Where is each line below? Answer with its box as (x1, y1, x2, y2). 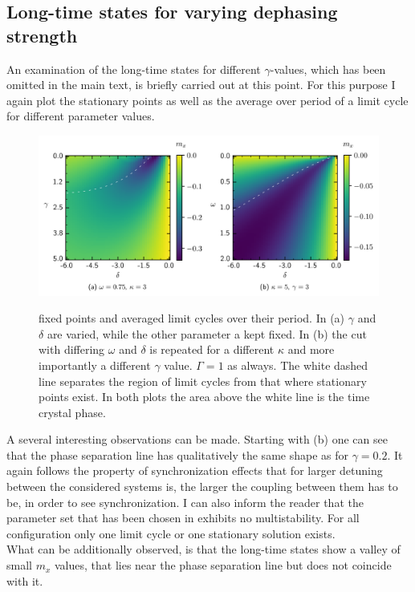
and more (287, 341, 335, 358)
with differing (39, 341, 105, 358)
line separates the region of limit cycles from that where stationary (39, 372, 367, 389)
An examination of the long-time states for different (6, 60, 261, 77)
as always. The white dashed (227, 356, 368, 373)
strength (6, 22, 78, 47)
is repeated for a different (149, 341, 275, 358)
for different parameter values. (6, 107, 155, 124)
